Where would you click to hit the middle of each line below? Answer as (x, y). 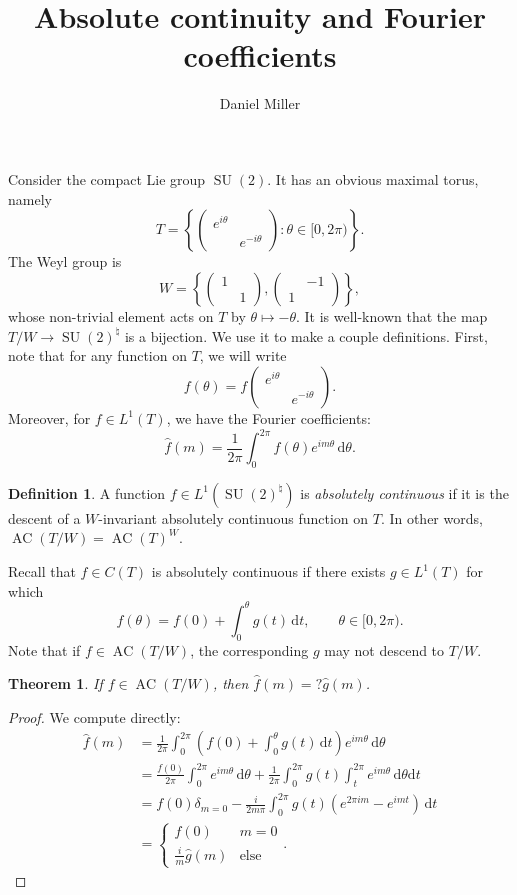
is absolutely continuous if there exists (268, 571)
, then (230, 683)
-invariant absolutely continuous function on (233, 517)
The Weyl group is (65, 261)
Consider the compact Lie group (107, 178)
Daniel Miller (260, 103)
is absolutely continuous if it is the (404, 492)
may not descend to (384, 649)
